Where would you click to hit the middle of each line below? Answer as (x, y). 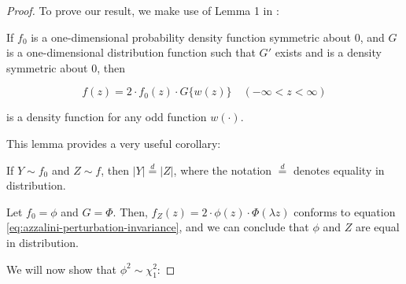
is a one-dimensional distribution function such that (131, 52)
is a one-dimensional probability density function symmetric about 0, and (208, 37)
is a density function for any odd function (107, 117)
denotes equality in (339, 170)
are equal (377, 227)
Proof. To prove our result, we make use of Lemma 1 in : (143, 10)
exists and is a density (328, 52)
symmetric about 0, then (66, 67)
